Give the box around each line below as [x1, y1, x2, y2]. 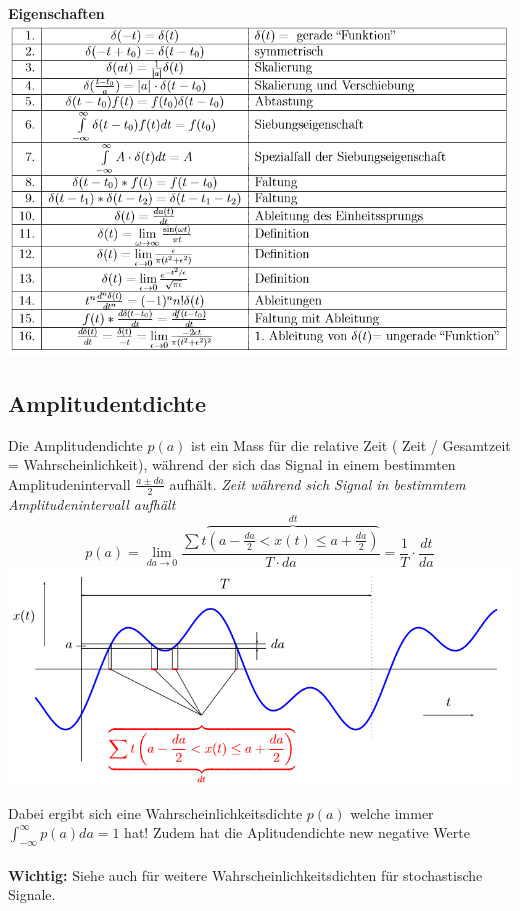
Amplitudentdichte [8, 387, 206, 418]
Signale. [8, 884, 56, 905]
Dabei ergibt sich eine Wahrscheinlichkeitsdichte [8, 802, 303, 823]
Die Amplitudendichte [8, 434, 143, 455]
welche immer [350, 802, 434, 823]
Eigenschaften [8, 3, 105, 23]
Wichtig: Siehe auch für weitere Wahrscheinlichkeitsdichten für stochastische [8, 864, 483, 885]
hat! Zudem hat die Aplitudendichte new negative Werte [124, 822, 470, 843]
